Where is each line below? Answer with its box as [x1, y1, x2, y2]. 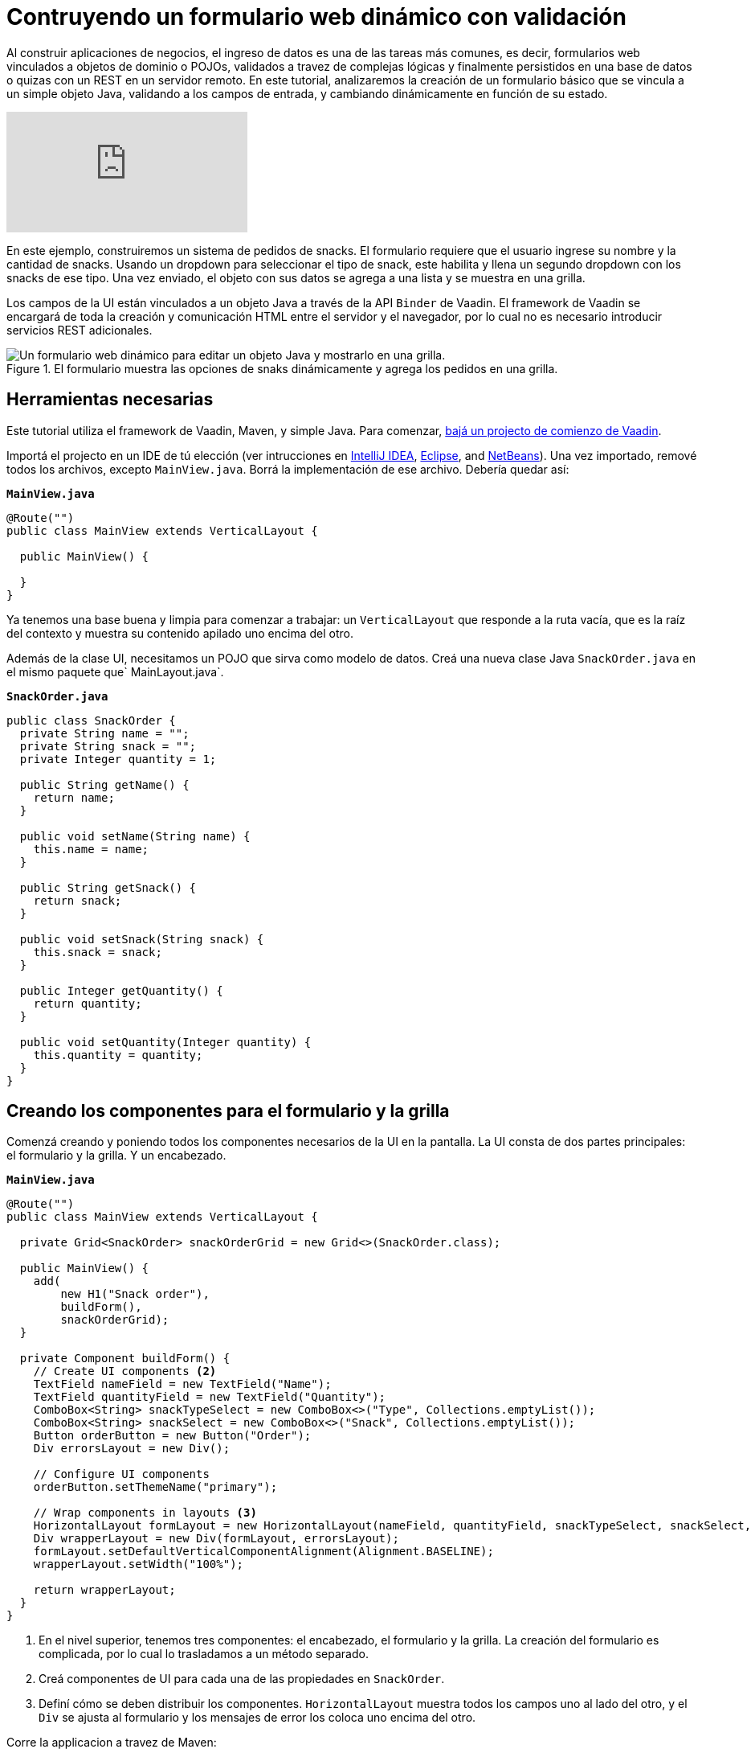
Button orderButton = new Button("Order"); [33, 1429, 312, 1443]
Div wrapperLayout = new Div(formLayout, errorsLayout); [33, 1532, 399, 1546]
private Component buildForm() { [19, 1352, 231, 1365]
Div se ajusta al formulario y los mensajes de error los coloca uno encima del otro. [39, 1710, 476, 1725]
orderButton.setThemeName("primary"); [33, 1480, 278, 1494]
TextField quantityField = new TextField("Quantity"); [33, 1390, 386, 1404]
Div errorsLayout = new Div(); [33, 1442, 231, 1455]
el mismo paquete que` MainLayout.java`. [6, 664, 224, 679]
